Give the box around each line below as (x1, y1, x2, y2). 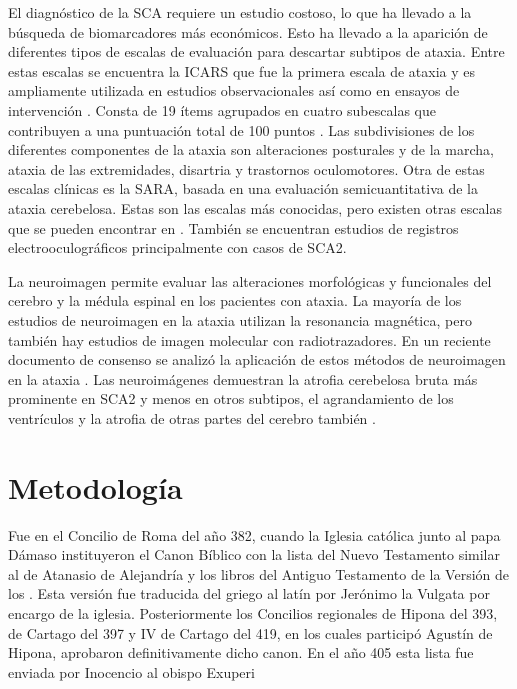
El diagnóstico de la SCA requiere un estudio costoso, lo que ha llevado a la (8, 2, 472, 22)
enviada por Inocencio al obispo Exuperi (8, 661, 255, 682)
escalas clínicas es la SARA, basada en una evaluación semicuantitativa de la (8, 178, 478, 199)
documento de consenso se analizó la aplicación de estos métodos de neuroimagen (8, 349, 506, 370)
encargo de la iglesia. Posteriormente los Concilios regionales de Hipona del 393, (8, 602, 498, 623)
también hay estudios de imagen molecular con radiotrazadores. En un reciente (8, 329, 491, 350)
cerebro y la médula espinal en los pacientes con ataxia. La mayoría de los (8, 290, 462, 311)
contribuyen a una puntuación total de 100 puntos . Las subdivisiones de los (8, 119, 475, 140)
